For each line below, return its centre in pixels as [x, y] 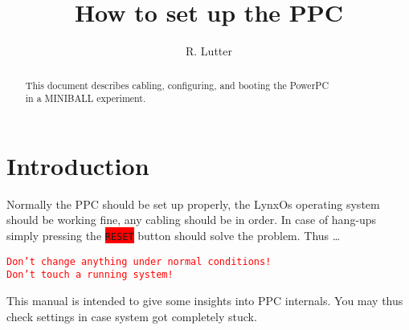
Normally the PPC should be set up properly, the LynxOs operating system [193, 204]
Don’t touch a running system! [90, 275]
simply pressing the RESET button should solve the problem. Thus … [174, 235]
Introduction [78, 165]
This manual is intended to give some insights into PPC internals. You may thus [205, 300]
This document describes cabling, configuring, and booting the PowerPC [177, 85]
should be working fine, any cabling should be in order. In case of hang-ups [192, 220]
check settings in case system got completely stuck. [132, 316]
